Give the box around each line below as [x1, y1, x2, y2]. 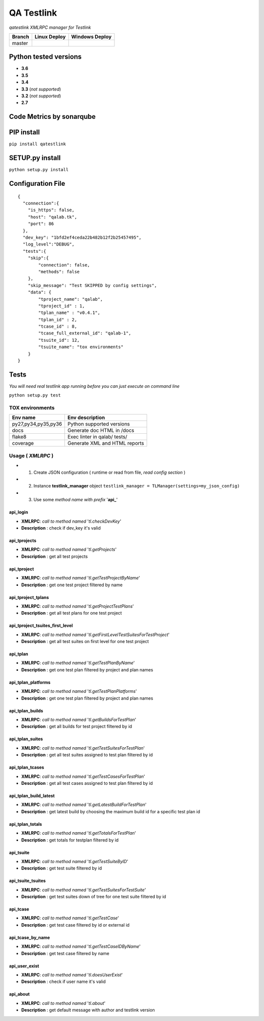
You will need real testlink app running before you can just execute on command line [9, 383, 180, 389]
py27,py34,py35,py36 [12, 421, 62, 427]
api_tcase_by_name [9, 934, 50, 940]
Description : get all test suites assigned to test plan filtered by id [21, 752, 153, 758]
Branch [12, 33, 29, 40]
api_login [9, 509, 28, 515]
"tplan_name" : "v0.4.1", [38, 310, 100, 315]
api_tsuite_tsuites [9, 878, 46, 884]
